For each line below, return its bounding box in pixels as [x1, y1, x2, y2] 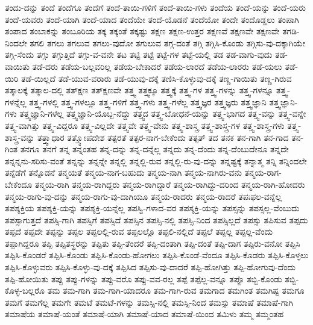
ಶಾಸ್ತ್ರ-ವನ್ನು [5, 131, 35, 143]
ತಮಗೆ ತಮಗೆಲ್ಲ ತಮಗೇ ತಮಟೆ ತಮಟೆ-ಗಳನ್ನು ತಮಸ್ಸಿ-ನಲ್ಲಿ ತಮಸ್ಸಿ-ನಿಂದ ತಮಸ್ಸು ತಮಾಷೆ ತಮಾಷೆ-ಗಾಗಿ [5, 296, 293, 308]
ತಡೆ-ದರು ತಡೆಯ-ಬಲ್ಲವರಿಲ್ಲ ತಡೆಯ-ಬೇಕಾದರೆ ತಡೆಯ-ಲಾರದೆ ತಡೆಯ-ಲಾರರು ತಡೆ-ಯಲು [32, 60, 282, 72]
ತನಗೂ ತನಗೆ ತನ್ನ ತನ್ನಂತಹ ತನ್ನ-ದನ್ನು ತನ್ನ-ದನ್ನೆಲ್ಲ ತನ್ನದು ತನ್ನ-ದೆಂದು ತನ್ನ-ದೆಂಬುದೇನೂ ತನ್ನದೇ [20, 143, 289, 155]
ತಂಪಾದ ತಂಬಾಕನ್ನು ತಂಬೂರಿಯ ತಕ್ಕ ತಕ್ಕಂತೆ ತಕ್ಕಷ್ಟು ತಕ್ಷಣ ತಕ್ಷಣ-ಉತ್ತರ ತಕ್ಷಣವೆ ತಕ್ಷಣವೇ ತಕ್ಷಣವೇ [5, 25, 280, 37]
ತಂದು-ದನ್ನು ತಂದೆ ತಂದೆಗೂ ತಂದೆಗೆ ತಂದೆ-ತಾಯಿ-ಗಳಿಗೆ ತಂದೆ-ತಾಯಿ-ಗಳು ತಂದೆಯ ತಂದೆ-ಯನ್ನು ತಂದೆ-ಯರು [5, 1, 306, 13]
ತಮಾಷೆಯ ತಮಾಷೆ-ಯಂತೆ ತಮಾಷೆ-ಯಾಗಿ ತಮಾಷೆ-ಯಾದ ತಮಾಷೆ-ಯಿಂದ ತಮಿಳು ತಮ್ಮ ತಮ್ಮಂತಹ [5, 308, 284, 320]
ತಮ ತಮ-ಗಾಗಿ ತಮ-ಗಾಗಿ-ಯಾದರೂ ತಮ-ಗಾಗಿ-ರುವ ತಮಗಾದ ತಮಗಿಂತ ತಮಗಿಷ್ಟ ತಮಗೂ [47, 284, 305, 297]
